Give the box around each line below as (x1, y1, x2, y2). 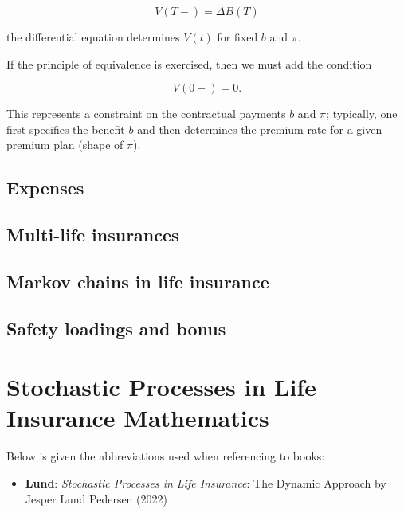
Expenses (6, 175, 84, 200)
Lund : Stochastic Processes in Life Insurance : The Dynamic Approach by (25, 475, 386, 491)
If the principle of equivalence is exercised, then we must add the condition (6, 55, 372, 72)
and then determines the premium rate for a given (137, 120, 382, 137)
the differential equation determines (6, 29, 180, 45)
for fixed (217, 29, 258, 45)
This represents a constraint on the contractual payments (6, 105, 286, 122)
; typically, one (326, 105, 398, 122)
